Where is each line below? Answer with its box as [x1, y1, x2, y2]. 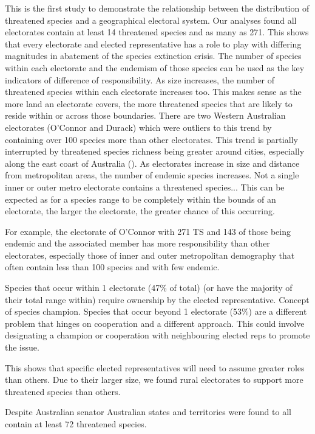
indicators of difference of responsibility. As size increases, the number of [5, 73, 275, 86]
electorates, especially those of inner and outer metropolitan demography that [5, 248, 295, 261]
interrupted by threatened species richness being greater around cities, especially [5, 145, 305, 158]
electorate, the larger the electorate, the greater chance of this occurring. [5, 205, 275, 217]
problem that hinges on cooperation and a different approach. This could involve [5, 317, 305, 329]
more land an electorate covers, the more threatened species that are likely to [5, 97, 293, 110]
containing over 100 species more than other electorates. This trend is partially [5, 133, 298, 145]
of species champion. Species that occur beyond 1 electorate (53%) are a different [5, 305, 307, 318]
